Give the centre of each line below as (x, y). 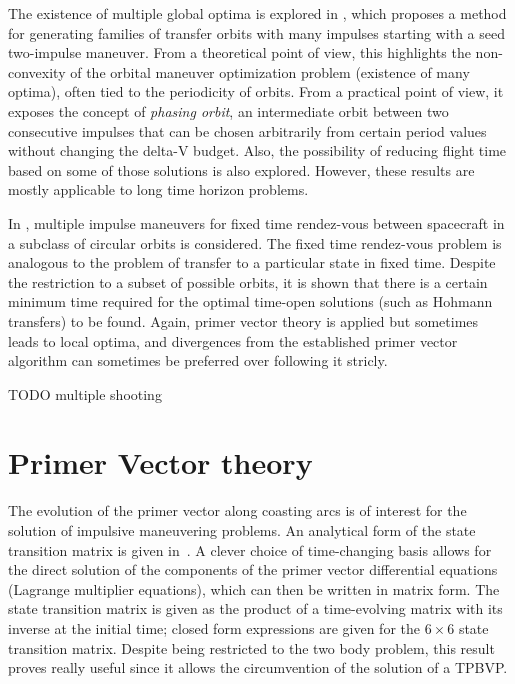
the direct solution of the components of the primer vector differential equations (253, 569)
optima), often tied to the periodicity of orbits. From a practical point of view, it (256, 91)
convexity (37, 71)
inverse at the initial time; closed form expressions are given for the (214, 627)
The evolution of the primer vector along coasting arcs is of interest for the (237, 510)
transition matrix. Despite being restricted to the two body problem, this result (251, 647)
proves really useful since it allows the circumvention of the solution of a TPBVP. (258, 667)
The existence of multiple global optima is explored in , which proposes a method (257, 13)
